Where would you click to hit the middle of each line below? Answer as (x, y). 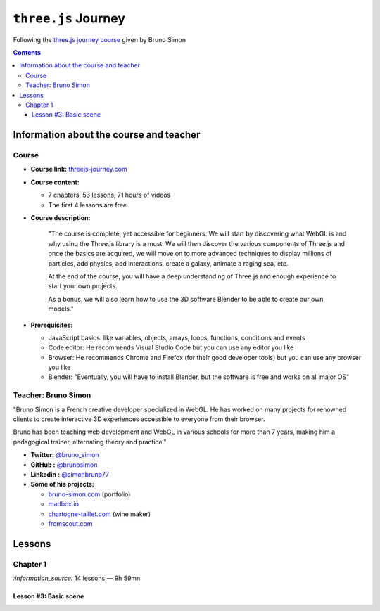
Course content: (55, 182)
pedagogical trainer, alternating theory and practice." (90, 442)
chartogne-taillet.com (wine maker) (100, 514)
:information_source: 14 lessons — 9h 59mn (77, 578)
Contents (27, 52)
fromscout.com (70, 523)
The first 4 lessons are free (88, 205)
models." (61, 309)
